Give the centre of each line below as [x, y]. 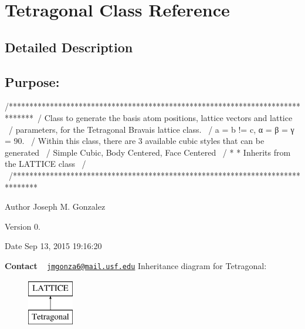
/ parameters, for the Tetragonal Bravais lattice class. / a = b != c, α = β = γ [151, 129]
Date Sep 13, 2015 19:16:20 [53, 246]
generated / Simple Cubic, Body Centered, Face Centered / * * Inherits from [148, 152]
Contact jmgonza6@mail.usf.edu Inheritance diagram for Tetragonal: [136, 265]
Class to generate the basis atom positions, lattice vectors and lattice [168, 117]
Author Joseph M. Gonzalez [55, 207]
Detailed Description [69, 47]
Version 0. [23, 226]
